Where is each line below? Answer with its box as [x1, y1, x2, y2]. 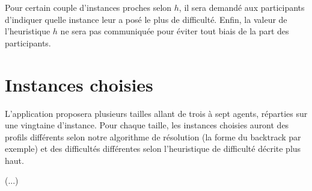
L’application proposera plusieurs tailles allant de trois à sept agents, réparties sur [5, 107, 308, 119]
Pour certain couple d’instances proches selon [5, 1, 172, 13]
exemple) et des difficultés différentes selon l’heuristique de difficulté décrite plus [5, 142, 301, 155]
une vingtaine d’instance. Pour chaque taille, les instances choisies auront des [5, 119, 289, 131]
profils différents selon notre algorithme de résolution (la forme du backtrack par [5, 130, 301, 143]
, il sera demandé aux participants [179, 1, 305, 13]
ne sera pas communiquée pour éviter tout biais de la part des [60, 25, 289, 37]
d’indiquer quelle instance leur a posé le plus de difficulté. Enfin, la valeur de [5, 13, 287, 25]
